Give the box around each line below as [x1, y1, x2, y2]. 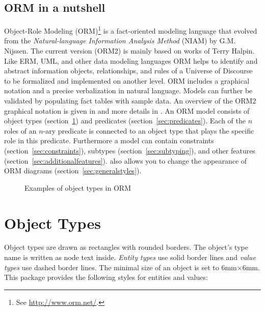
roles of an [4, 125, 37, 136]
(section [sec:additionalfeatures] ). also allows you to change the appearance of [4, 155, 247, 166]
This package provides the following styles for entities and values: [4, 272, 208, 282]
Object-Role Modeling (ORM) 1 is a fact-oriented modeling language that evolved [4, 24, 257, 36]
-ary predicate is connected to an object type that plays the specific [43, 125, 254, 136]
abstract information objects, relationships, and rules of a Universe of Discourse [4, 65, 253, 76]
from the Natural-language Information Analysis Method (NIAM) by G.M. [4, 35, 236, 46]
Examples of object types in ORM [24, 182, 131, 193]
